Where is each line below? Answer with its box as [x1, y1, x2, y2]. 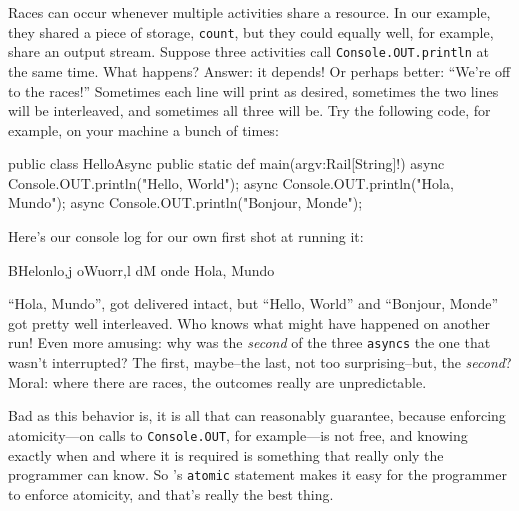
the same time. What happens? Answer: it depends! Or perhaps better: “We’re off [8, 60, 511, 81]
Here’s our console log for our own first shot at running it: [8, 226, 364, 247]
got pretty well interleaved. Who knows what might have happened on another [8, 312, 491, 333]
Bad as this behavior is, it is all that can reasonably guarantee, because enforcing [8, 405, 506, 426]
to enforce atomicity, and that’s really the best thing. [8, 483, 334, 504]
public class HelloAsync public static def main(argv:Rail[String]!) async [8, 153, 445, 174]
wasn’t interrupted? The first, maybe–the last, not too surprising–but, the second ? [8, 352, 512, 373]
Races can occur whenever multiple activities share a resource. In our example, [8, 2, 491, 22]
